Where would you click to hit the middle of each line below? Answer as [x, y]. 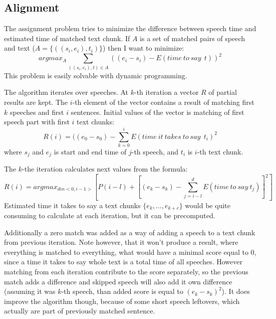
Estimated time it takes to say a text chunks [72, 205]
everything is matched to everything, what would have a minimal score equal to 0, [130, 252]
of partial [223, 92]
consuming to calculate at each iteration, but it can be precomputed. [110, 215]
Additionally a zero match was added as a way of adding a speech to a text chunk [130, 232]
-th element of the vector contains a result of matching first [163, 102]
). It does [236, 291]
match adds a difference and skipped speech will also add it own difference [118, 281]
